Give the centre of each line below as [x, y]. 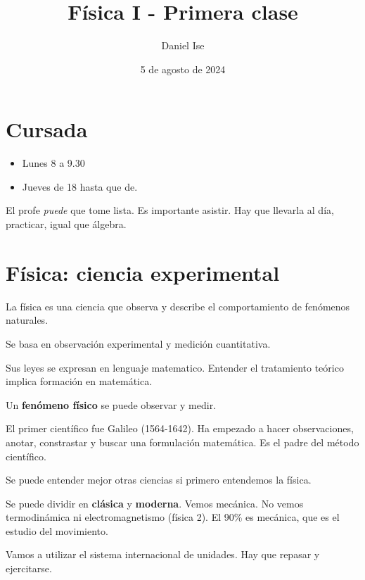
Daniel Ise [183, 45]
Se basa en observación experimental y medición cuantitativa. [138, 343]
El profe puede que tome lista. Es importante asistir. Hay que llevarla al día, [170, 210]
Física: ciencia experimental [143, 272]
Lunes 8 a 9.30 [53, 163]
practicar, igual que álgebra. [66, 224]
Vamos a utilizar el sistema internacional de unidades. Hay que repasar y [163, 554]
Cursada [47, 129]
